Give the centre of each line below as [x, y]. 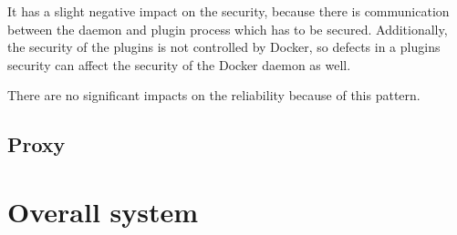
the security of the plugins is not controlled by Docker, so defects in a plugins [224, 47]
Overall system [103, 211]
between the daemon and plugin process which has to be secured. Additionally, [228, 29]
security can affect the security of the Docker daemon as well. [179, 64]
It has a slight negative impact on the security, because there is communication [228, 11]
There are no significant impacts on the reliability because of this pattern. [214, 95]
